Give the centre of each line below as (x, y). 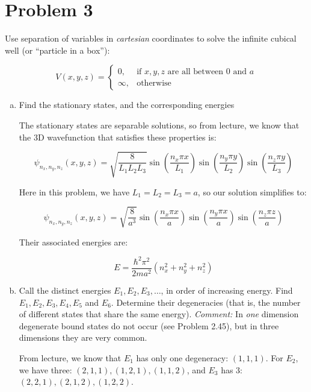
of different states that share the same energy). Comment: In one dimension (159, 314)
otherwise (154, 83)
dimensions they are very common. (83, 337)
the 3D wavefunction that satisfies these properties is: (118, 137)
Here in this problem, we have (74, 191)
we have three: (45, 369)
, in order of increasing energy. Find (227, 290)
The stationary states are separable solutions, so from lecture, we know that (159, 125)
